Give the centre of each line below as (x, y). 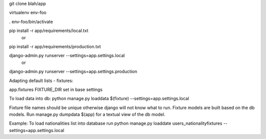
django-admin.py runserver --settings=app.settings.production (73, 72)
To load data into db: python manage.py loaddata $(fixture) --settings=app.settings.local (99, 99)
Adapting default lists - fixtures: (41, 81)
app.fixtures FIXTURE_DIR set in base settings (56, 89)
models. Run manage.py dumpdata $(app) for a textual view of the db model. (87, 114)
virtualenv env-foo (28, 13)
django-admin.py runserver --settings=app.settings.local (67, 56)
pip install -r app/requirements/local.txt (49, 31)
